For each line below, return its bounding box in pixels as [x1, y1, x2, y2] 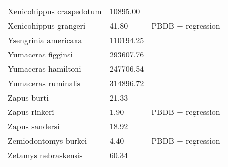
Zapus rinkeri [8, 106, 54, 117]
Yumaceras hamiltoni [8, 63, 81, 74]
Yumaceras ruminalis [8, 77, 81, 89]
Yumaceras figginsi [8, 49, 73, 60]
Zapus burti [8, 92, 49, 103]
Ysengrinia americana [8, 34, 82, 46]
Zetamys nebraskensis [8, 149, 83, 161]
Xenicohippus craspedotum [8, 5, 102, 17]
